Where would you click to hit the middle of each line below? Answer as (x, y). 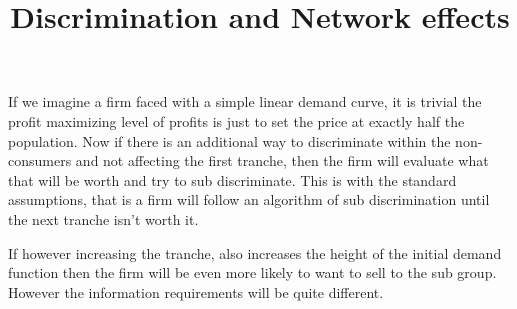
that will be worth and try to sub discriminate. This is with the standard (232, 179)
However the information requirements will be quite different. (196, 291)
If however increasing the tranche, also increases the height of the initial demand (255, 252)
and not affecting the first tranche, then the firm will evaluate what (282, 160)
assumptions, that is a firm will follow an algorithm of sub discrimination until (249, 199)
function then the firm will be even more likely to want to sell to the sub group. (252, 272)
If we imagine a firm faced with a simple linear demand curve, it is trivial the (245, 101)
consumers (40, 160)
